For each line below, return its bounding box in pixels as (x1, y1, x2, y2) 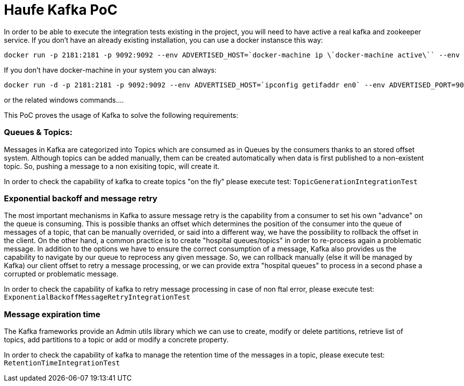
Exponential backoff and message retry (4, 193, 158, 203)
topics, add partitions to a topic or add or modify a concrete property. (4, 335, 229, 344)
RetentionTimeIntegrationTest (4, 359, 120, 367)
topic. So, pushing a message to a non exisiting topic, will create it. (4, 162, 220, 170)
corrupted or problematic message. (4, 270, 118, 278)
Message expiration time (4, 309, 100, 319)
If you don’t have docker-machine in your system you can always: (4, 65, 217, 74)
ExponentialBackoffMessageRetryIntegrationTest (4, 293, 191, 302)
